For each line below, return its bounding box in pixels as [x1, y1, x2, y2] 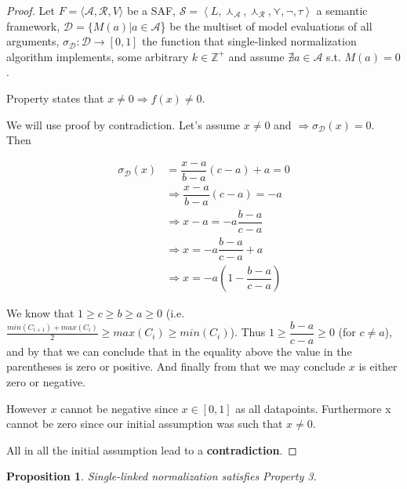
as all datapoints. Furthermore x [235, 400, 391, 416]
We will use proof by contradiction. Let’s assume [6, 116, 241, 132]
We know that [6, 305, 74, 321]
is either [358, 358, 398, 375]
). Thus [230, 324, 266, 340]
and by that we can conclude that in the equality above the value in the [6, 342, 352, 359]
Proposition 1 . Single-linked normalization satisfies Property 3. [6, 468, 317, 484]
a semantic [316, 2, 368, 18]
